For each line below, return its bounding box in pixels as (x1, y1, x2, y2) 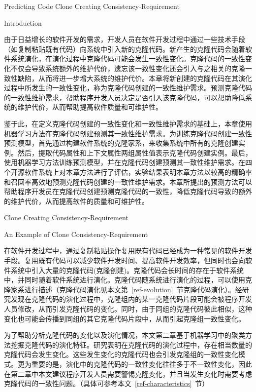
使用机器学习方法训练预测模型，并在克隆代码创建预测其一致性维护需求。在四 (4, 157, 252, 167)
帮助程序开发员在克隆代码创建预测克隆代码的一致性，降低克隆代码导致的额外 (4, 186, 252, 196)
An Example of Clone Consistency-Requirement (4, 229, 148, 239)
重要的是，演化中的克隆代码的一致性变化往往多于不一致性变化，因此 (31, 359, 252, 369)
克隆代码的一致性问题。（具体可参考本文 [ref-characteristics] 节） (4, 378, 209, 389)
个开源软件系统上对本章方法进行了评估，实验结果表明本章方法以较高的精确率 (4, 166, 252, 177)
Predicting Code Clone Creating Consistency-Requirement (4, 1, 180, 11)
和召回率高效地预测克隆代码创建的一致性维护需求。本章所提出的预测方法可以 (4, 176, 252, 187)
